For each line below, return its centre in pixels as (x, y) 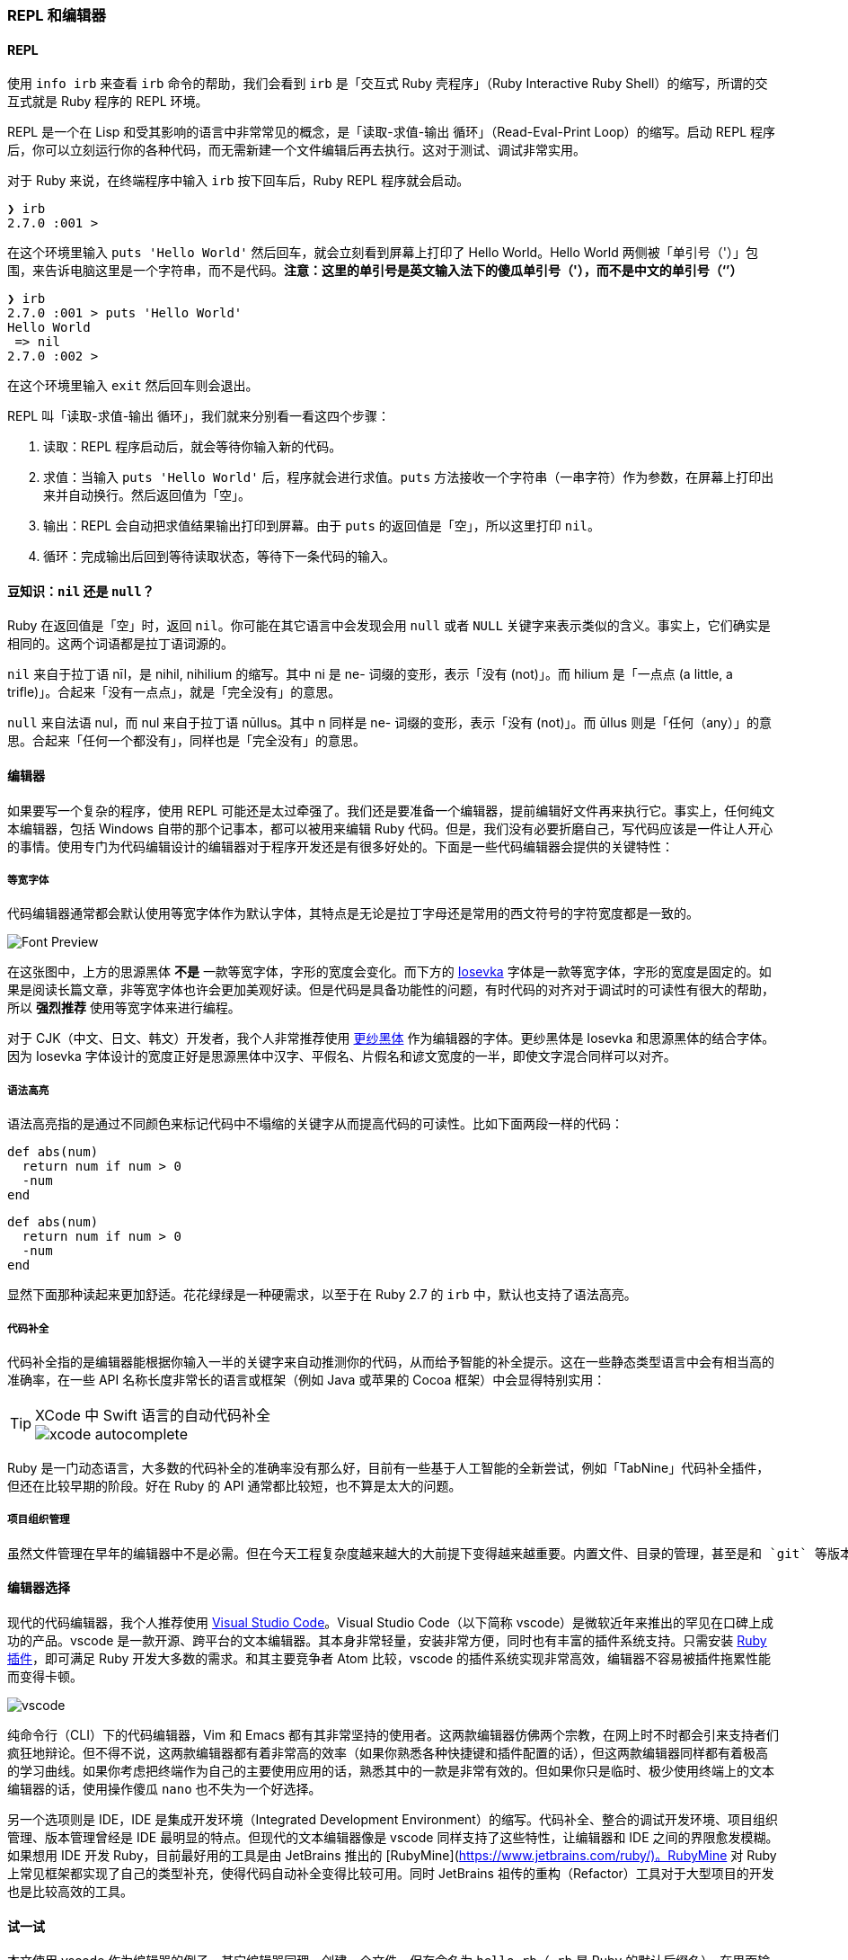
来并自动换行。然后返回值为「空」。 (147, 495)
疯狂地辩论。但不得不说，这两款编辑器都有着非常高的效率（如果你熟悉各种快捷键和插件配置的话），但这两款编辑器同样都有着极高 (388, 1753)
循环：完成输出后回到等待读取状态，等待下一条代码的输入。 (219, 557)
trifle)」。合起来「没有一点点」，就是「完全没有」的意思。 (174, 692)
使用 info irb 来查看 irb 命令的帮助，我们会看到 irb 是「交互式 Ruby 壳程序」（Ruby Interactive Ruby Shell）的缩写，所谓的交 (388, 84)
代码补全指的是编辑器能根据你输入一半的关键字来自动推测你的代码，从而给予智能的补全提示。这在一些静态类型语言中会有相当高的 (391, 1362)
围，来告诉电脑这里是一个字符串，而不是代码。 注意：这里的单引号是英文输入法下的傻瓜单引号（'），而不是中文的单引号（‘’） (375, 271)
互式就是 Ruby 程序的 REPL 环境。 (108, 102)
